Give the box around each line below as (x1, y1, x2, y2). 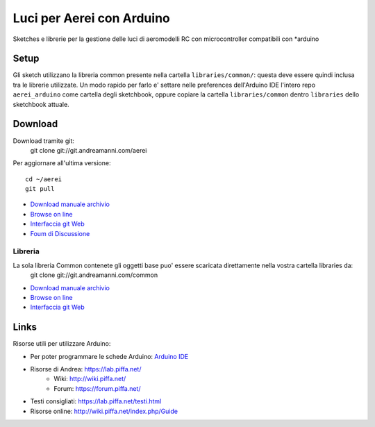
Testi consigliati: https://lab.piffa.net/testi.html (30, 397, 162, 405)
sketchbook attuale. (12, 100, 69, 108)
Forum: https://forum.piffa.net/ (53, 384, 141, 392)
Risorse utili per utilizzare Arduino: (12, 340, 111, 348)
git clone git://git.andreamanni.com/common (30, 271, 158, 279)
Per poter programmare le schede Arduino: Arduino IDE (30, 352, 189, 360)
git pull (25, 185, 55, 193)
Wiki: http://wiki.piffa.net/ (53, 375, 126, 383)
